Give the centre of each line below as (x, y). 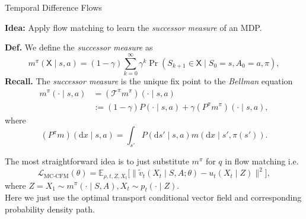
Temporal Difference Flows (53, 7)
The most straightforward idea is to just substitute (97, 161)
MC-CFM (56, 176)
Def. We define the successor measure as (79, 47)
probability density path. (50, 209)
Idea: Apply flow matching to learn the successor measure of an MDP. (133, 27)
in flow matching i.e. (262, 161)
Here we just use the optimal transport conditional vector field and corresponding (153, 197)
